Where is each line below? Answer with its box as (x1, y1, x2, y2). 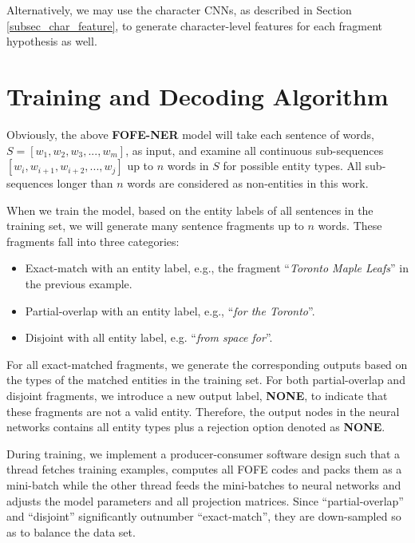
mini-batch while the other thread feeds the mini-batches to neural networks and (6, 477, 401, 493)
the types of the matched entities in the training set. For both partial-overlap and (6, 371, 405, 388)
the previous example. (25, 275, 132, 292)
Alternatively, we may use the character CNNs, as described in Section (6, 2, 352, 18)
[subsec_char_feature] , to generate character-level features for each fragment (6, 17, 383, 34)
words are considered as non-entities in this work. (127, 175, 369, 192)
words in (167, 157, 209, 174)
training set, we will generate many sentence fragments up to (6, 217, 304, 234)
